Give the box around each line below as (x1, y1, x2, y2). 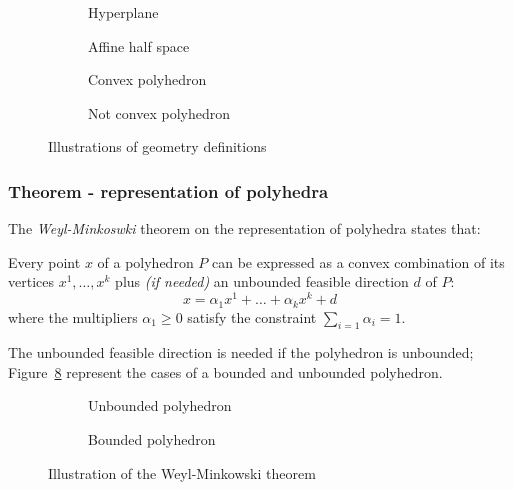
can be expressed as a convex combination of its (212, 251, 505, 272)
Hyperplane (88, 2, 159, 22)
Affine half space (88, 35, 190, 56)
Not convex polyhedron (88, 102, 231, 123)
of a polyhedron (97, 251, 194, 272)
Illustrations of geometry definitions (48, 136, 267, 157)
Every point (8, 251, 81, 272)
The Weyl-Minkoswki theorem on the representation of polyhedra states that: (8, 218, 481, 239)
